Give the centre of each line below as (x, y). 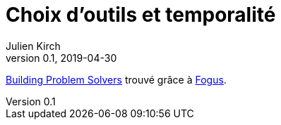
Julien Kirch (33, 46)
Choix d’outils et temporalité (141, 15)
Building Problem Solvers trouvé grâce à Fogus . (116, 79)
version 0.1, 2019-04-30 (61, 58)
